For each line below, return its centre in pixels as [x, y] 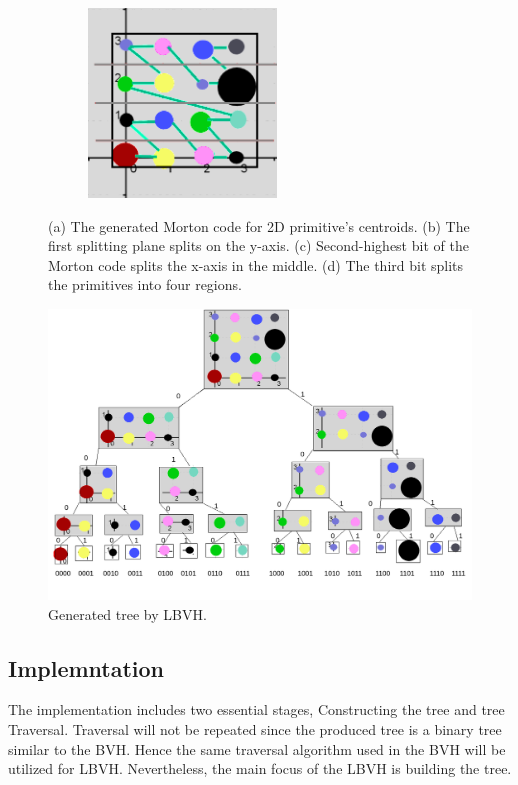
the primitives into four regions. [145, 284]
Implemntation [86, 667]
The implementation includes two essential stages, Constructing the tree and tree [256, 709]
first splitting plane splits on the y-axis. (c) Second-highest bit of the [258, 245]
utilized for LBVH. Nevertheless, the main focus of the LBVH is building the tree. [260, 768]
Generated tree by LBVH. [127, 613]
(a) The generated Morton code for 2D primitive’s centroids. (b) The [259, 225]
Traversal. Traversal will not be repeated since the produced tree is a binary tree [255, 728]
